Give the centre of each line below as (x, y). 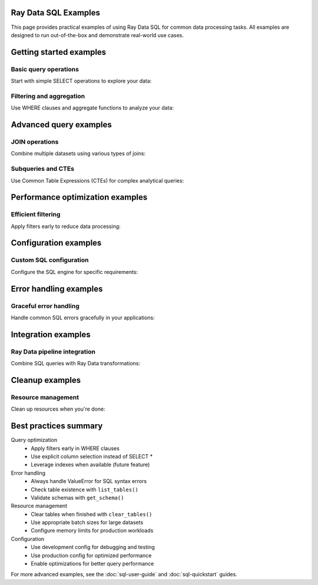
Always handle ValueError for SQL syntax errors (89, 481)
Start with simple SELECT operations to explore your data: (81, 81)
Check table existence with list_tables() (85, 490)
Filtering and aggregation (48, 96)
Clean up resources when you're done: (58, 409)
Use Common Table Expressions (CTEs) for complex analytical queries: (97, 180)
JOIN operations (35, 141)
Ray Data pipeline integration (53, 352)
